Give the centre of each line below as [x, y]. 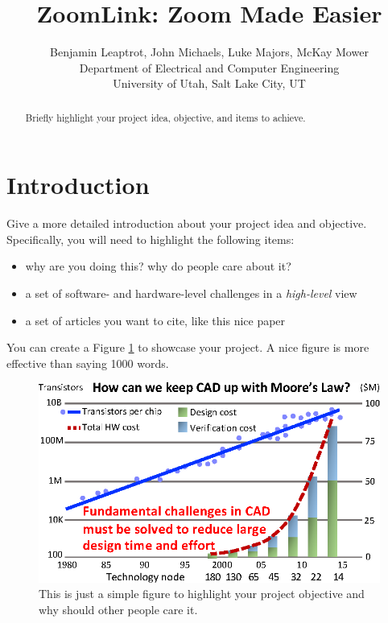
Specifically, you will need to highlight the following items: [151, 239]
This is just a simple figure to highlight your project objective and [202, 594]
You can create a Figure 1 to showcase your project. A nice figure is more [188, 347]
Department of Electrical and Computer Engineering [209, 67]
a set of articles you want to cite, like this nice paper [155, 320]
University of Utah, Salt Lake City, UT [209, 83]
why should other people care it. [118, 609]
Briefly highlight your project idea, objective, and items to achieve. [165, 117]
